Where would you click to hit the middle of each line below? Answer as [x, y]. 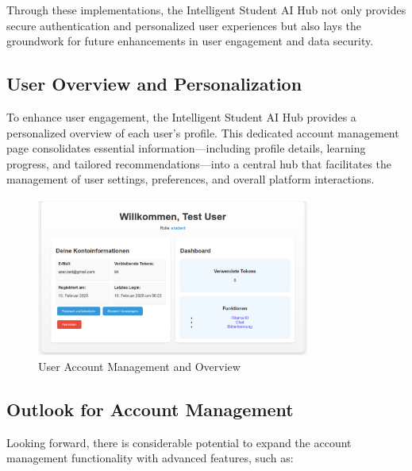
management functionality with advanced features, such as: [150, 458]
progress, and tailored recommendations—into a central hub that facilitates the [199, 163]
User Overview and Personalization [154, 84]
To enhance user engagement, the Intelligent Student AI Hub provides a [181, 116]
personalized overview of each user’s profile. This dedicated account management [203, 132]
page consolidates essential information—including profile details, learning [186, 148]
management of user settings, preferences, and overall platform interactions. [191, 179]
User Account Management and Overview [139, 366]
